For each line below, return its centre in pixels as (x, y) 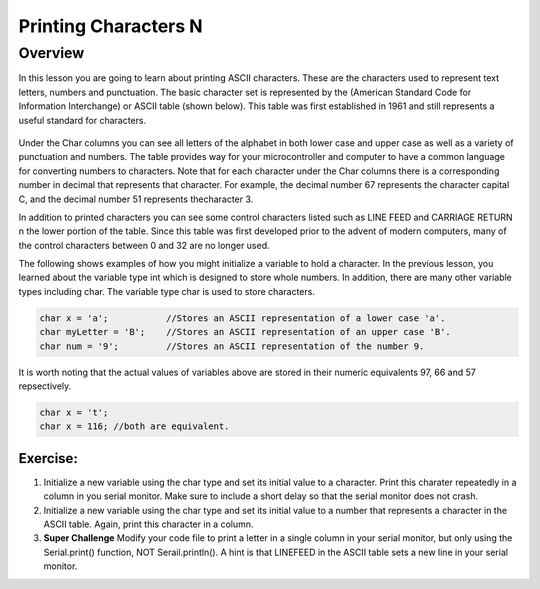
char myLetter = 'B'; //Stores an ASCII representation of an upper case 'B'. (245, 332)
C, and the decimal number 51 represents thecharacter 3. (136, 199)
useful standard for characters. (82, 120)
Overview (51, 53)
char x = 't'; (74, 412)
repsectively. (45, 386)
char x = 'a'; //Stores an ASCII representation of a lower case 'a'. (242, 318)
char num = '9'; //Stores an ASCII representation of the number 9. (232, 346)
